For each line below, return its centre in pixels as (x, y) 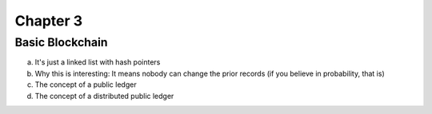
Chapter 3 (49, 21)
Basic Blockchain (61, 42)
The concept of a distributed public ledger (104, 96)
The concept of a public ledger (86, 85)
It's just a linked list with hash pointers (98, 62)
